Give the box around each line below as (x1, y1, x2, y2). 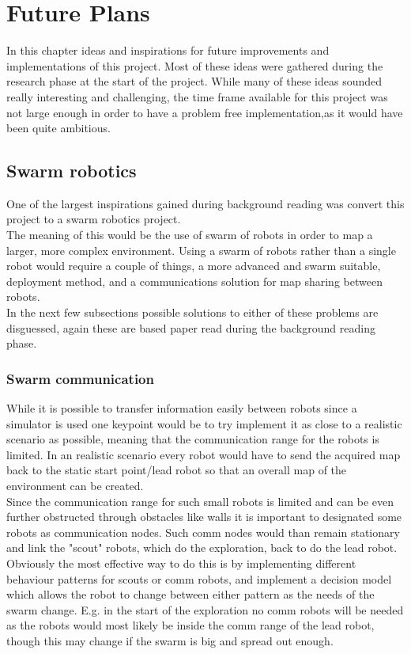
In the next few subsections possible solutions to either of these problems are (6, 304, 379, 321)
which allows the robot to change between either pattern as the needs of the (6, 586, 375, 603)
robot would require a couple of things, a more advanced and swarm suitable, (6, 257, 381, 274)
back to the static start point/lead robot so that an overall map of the (6, 462, 347, 478)
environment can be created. (6, 477, 144, 494)
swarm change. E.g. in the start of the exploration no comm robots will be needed (6, 601, 404, 618)
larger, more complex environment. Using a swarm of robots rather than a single (6, 241, 396, 258)
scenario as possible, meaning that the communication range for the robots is (6, 431, 379, 447)
